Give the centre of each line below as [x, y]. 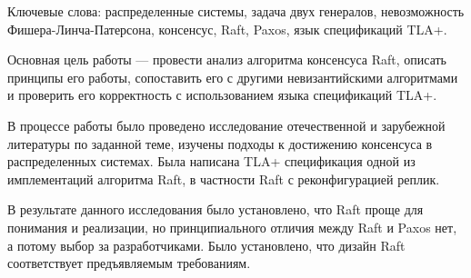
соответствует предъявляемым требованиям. [129, 263]
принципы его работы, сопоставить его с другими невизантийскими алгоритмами [233, 77]
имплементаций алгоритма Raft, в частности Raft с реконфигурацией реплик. [224, 179]
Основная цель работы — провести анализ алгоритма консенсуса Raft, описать [227, 60]
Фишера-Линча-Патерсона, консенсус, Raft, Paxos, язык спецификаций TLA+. [227, 29]
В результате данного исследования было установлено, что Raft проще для [215, 209]
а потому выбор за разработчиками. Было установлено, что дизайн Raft [206, 245]
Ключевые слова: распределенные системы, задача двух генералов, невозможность [236, 11]
